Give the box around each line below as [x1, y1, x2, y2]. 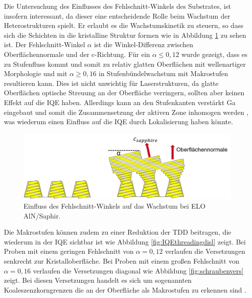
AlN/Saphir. [23, 210, 61, 220]
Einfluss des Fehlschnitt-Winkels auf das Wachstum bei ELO [23, 201, 206, 211]
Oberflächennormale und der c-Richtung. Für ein [4, 49, 150, 59]
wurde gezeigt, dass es [181, 49, 248, 59]
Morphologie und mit [4, 68, 68, 79]
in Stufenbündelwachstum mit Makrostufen [98, 68, 229, 79]
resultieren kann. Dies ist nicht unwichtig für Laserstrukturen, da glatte [4, 78, 219, 88]
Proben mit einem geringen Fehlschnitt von [4, 246, 134, 256]
